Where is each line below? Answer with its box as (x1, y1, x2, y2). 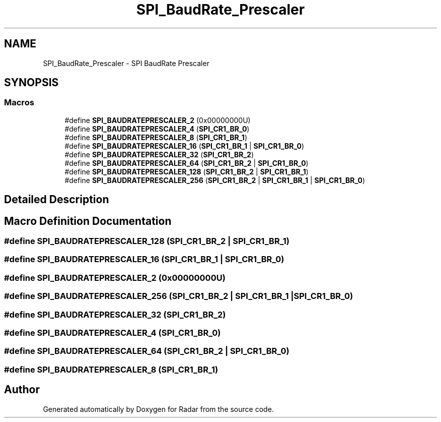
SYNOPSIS (4, 76, 59, 89)
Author (4, 383, 40, 396)
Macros (4, 97, 34, 108)
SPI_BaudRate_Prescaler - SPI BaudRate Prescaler (43, 58, 209, 68)
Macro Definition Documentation (4, 214, 172, 227)
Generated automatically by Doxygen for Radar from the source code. (43, 404, 274, 413)
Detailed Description (4, 193, 109, 206)
